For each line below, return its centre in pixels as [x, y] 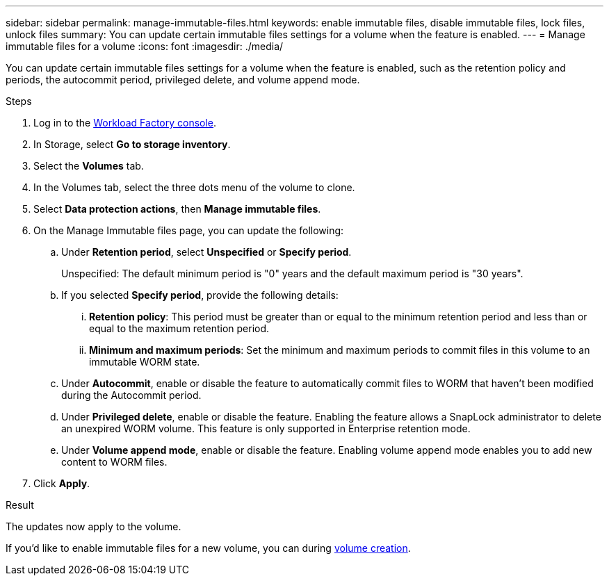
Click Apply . [62, 483]
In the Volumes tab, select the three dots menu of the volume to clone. [194, 187]
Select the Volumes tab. [89, 166]
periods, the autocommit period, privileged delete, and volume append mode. [183, 80]
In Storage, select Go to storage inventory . [132, 144]
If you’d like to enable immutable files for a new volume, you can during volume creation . [208, 548]
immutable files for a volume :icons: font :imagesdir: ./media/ [145, 46]
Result [20, 505]
